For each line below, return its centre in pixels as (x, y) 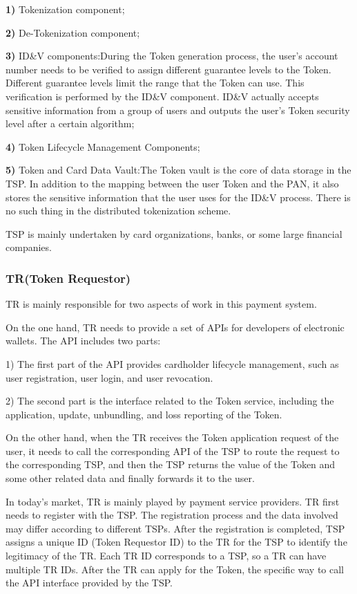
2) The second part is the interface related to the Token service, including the (170, 401)
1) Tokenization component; (65, 9)
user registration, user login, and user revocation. (109, 377)
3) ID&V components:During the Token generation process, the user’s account (172, 56)
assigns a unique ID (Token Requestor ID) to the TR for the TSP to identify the (176, 542)
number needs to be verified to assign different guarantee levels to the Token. (168, 69)
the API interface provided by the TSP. (89, 583)
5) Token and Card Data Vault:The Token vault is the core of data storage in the (178, 170)
